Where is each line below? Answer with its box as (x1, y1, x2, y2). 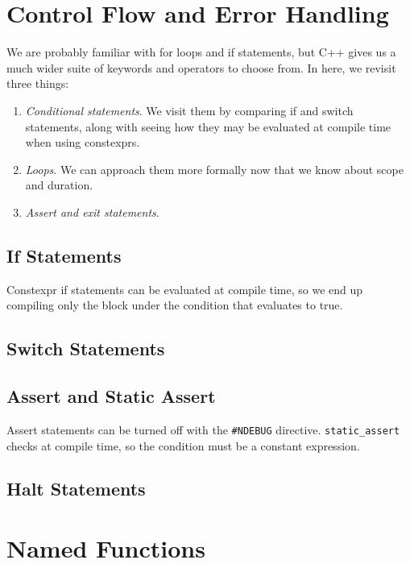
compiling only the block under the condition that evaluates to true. (6, 297, 343, 313)
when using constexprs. (25, 134, 140, 151)
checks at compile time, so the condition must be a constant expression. (6, 437, 360, 454)
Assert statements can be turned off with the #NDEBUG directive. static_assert (6, 421, 400, 438)
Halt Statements (6, 476, 146, 501)
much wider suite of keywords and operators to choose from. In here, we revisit (6, 59, 396, 76)
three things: (6, 75, 69, 92)
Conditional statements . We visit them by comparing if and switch (25, 102, 354, 118)
